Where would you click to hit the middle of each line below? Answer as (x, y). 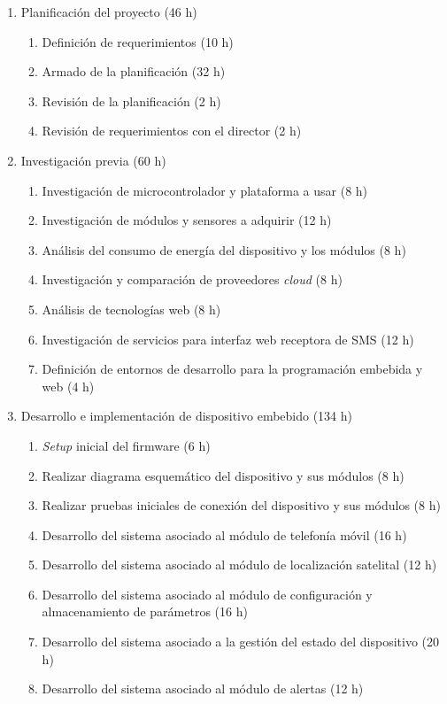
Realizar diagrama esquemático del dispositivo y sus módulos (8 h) (223, 475)
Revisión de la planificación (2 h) (131, 101)
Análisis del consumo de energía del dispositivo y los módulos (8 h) (224, 249)
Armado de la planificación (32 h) (134, 71)
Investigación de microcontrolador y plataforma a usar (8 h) (205, 190)
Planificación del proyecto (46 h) (109, 12)
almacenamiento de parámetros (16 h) (145, 611)
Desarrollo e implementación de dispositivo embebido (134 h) (187, 416)
